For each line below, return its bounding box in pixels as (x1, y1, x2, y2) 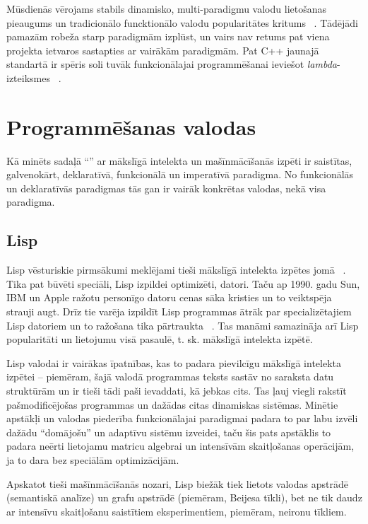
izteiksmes (6, 70, 50, 85)
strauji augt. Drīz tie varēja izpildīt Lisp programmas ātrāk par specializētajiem (6, 304, 352, 319)
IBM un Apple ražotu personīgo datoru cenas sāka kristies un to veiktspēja (6, 290, 332, 305)
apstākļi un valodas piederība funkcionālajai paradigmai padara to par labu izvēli (6, 411, 358, 426)
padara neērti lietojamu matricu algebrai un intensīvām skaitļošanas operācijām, (6, 438, 355, 453)
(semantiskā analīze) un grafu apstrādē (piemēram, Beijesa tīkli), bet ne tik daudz (6, 490, 362, 505)
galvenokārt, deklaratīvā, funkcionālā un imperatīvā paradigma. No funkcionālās (6, 167, 354, 182)
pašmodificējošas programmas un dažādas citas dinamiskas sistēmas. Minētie (6, 397, 338, 412)
